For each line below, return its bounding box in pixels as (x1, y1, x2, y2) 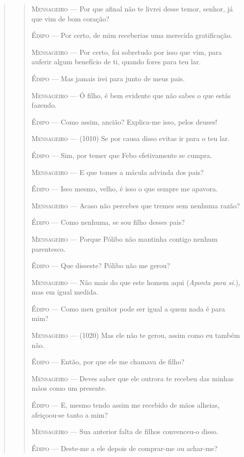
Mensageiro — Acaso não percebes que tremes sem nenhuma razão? (31, 200, 240, 210)
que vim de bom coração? (31, 13, 109, 23)
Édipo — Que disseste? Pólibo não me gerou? (31, 260, 170, 271)
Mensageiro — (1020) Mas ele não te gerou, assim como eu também (31, 330, 240, 340)
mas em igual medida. (31, 287, 98, 297)
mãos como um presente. (31, 383, 107, 393)
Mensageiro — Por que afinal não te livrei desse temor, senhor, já (31, 3, 233, 13)
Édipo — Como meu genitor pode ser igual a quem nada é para (31, 303, 225, 313)
